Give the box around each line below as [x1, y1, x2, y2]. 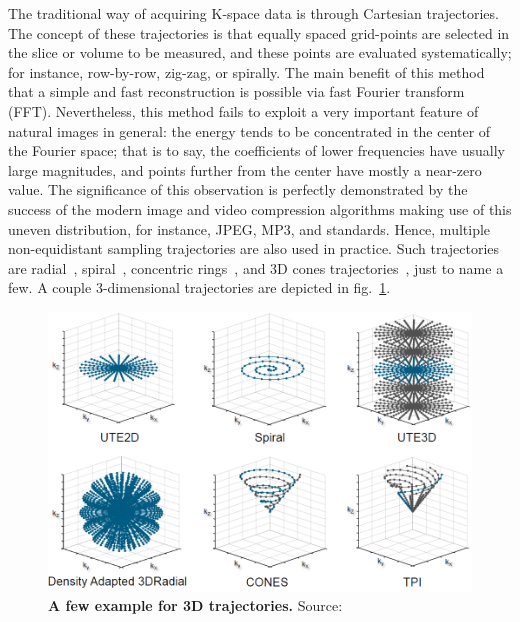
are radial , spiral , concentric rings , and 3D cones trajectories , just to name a [8, 257, 504, 278]
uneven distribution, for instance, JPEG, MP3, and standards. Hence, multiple [8, 218, 491, 239]
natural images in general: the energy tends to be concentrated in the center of [8, 120, 491, 141]
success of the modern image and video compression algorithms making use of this [8, 198, 512, 219]
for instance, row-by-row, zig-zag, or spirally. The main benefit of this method [8, 61, 485, 82]
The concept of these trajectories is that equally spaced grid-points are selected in [8, 22, 510, 43]
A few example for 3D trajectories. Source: [48, 595, 343, 616]
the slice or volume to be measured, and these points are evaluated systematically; [8, 42, 512, 63]
